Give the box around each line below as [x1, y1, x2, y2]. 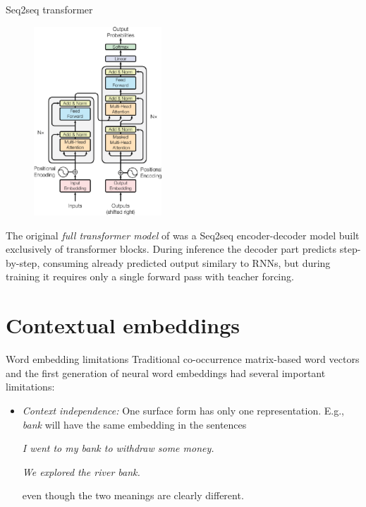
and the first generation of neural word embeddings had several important [6, 365, 326, 380]
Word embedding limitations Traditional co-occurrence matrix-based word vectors [6, 352, 360, 366]
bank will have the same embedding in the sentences [22, 417, 247, 431]
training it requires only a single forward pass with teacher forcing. [6, 269, 294, 284]
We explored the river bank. [22, 464, 140, 479]
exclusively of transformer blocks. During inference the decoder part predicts [6, 241, 337, 256]
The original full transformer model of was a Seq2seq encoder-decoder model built [6, 227, 360, 242]
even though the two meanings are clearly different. [22, 488, 244, 503]
